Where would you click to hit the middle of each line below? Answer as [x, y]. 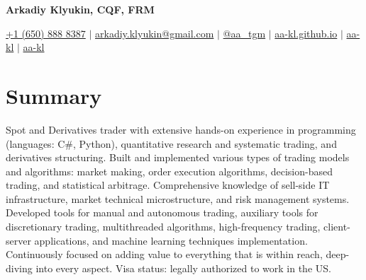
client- [337, 227]
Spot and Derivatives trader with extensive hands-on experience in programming [181, 129]
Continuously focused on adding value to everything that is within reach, [164, 254]
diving [19, 268]
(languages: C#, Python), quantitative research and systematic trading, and [171, 143]
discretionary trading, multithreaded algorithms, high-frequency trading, [163, 227]
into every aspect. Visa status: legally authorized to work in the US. [183, 268]
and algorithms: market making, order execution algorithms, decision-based [169, 171]
